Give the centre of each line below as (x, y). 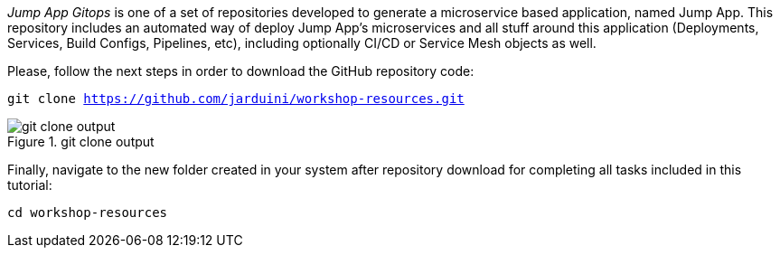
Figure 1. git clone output (81, 142)
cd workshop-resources (88, 212)
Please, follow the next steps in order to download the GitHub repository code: (241, 71)
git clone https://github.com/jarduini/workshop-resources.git (236, 99)
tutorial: (30, 185)
